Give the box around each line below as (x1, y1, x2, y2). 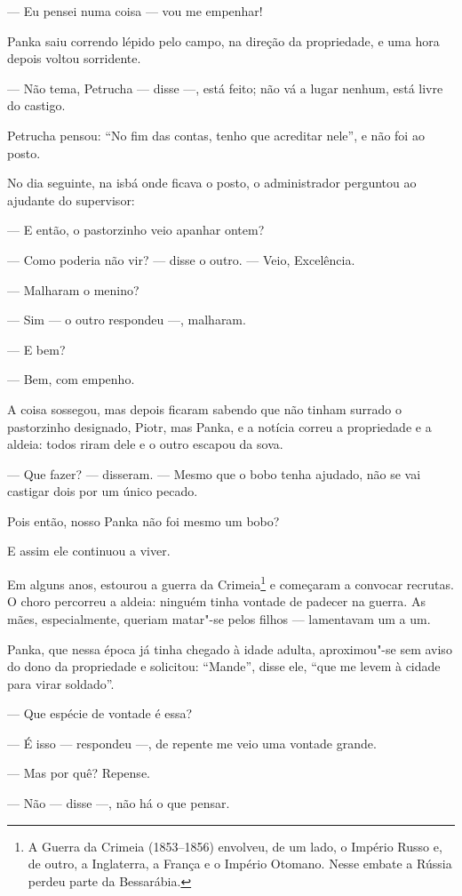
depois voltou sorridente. (7, 49, 141, 68)
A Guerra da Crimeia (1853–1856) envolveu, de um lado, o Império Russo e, (28, 836, 442, 855)
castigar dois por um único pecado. (7, 482, 198, 500)
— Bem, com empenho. (7, 370, 135, 388)
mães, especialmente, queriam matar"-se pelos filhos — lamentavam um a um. (7, 609, 431, 628)
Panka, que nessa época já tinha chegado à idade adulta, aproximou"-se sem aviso (7, 639, 452, 658)
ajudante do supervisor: (7, 190, 135, 209)
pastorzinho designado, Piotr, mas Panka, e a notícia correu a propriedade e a (7, 417, 432, 436)
